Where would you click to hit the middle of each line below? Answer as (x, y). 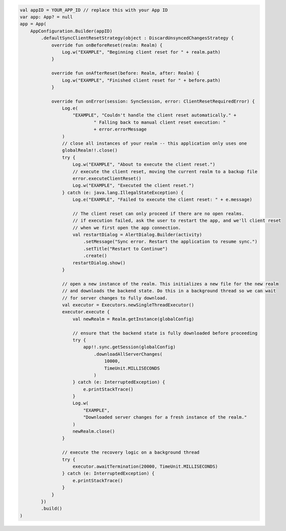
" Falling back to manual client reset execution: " (160, 122)
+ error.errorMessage (120, 129)
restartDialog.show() (99, 263)
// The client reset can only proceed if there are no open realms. (159, 214)
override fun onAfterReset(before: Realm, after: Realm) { (125, 73)
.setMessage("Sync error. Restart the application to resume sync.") (170, 242)
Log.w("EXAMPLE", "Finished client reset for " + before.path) (141, 80)
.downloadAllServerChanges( (128, 354)
